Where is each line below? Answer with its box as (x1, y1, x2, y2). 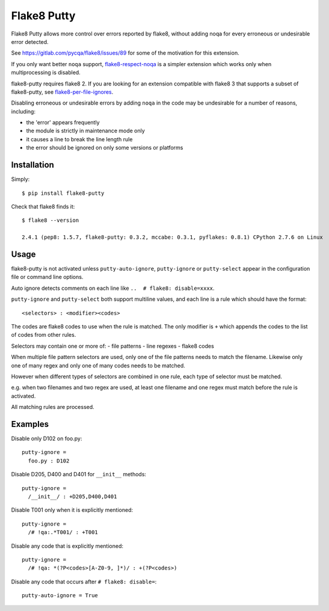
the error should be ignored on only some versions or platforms (26, 144, 183, 152)
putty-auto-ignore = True (22, 592, 99, 599)
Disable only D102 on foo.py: (11, 435, 82, 442)
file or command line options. (11, 274, 84, 281)
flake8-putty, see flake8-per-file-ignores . (11, 88, 114, 96)
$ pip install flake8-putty (22, 189, 105, 197)
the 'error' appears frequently (26, 119, 100, 126)
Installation (11, 160, 54, 170)
